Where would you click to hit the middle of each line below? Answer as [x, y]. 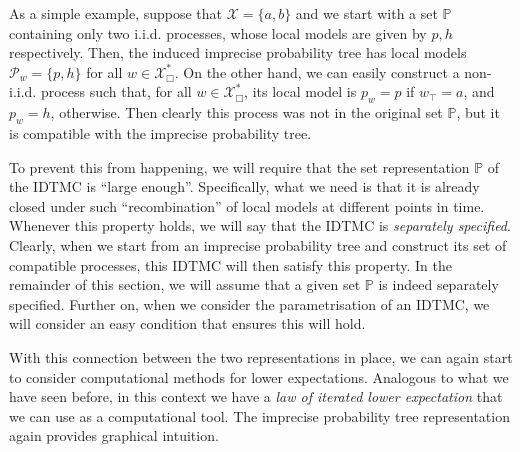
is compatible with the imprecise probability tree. [160, 132]
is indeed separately [438, 284]
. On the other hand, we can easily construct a [317, 71]
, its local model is [300, 91]
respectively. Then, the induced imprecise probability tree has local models [238, 52]
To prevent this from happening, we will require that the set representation [239, 166]
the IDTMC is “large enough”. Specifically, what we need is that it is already [244, 186]
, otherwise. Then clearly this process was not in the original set [246, 112]
